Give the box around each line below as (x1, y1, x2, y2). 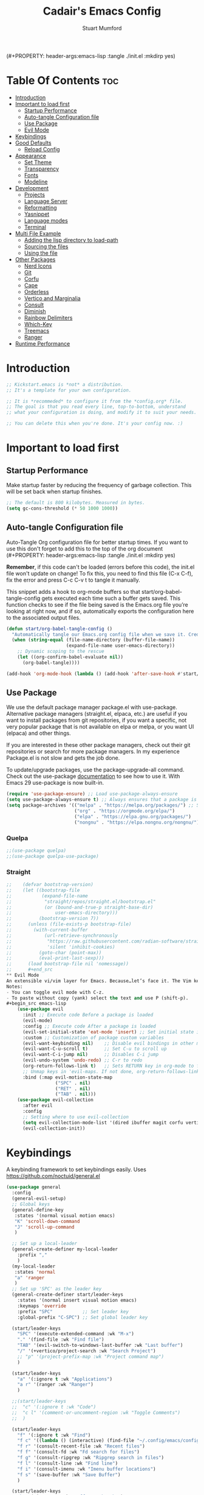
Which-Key (24, 320, 53, 327)
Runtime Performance (15, 340, 70, 347)
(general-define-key (12, 1207, 64, 1213)
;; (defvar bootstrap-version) (6, 882, 94, 888)
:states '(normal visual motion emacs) (14, 1212, 115, 1219)
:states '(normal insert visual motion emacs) (17, 1297, 137, 1304)
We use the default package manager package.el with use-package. (6, 704, 178, 711)
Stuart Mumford (82, 24, 122, 32)
